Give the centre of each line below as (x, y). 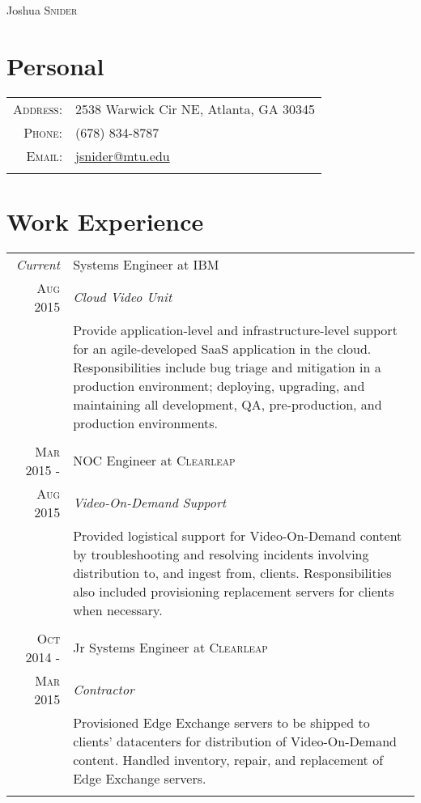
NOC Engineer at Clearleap (154, 461)
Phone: (43, 132)
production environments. (146, 423)
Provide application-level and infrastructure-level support (235, 329)
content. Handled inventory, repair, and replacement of (228, 759)
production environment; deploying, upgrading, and (219, 385)
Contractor (104, 690)
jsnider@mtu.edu (123, 155)
